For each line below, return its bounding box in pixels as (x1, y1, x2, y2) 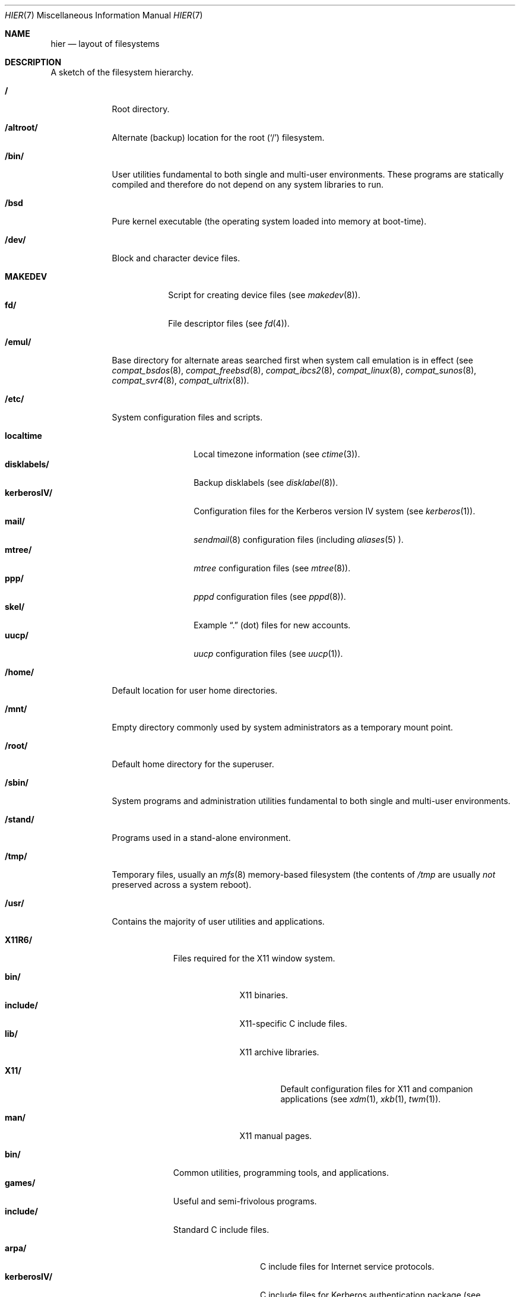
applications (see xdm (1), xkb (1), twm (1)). (280, 1094, 441, 1104)
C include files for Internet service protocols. (260, 1261, 435, 1271)
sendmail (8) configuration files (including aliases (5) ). (194, 534, 404, 545)
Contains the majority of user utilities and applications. (112, 916, 325, 926)
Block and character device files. (112, 253, 240, 263)
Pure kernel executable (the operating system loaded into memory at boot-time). (112, 216, 427, 226)
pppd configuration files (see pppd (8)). (194, 591, 346, 602)
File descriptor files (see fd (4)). (168, 318, 290, 328)
